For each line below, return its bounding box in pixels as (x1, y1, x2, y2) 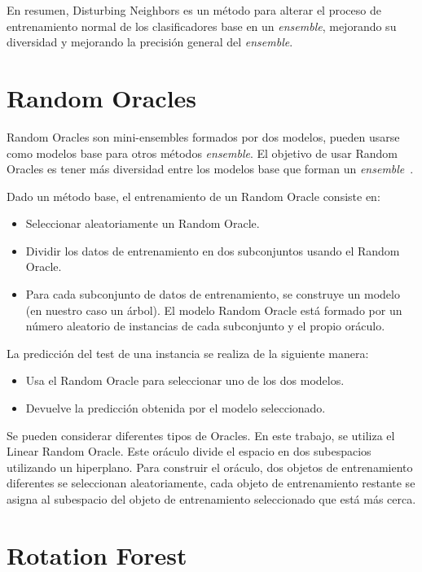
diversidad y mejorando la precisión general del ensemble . (7, 33, 293, 50)
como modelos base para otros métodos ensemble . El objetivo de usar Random (7, 144, 398, 161)
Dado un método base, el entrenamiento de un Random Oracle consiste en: (7, 187, 380, 204)
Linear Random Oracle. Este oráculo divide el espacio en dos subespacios (7, 443, 371, 460)
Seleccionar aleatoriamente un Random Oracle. (25, 215, 260, 232)
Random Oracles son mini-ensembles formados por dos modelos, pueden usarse (7, 128, 400, 145)
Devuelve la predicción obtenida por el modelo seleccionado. (25, 400, 326, 417)
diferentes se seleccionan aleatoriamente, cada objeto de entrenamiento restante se (7, 474, 415, 491)
